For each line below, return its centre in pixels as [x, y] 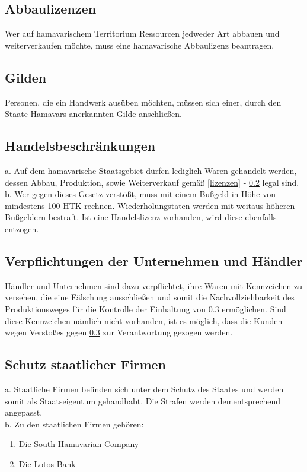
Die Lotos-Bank [47, 463]
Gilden [26, 77]
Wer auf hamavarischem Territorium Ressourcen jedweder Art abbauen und [142, 34]
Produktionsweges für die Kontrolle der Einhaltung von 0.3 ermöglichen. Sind [145, 308]
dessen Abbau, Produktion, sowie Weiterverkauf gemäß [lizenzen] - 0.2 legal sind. [152, 182]
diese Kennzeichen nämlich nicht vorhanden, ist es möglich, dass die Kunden [144, 320]
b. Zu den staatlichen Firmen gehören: [74, 424]
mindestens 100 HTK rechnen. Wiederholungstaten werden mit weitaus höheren [150, 205]
